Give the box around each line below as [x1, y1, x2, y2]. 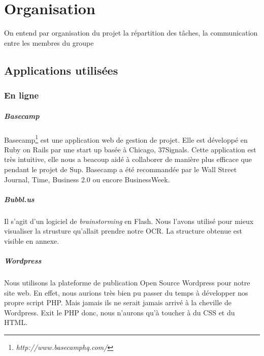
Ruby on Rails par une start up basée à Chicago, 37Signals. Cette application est [4, 144, 256, 154]
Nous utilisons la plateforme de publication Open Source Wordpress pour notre [4, 277, 250, 288]
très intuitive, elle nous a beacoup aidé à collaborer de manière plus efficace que [4, 154, 252, 165]
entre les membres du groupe [4, 37, 94, 48]
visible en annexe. [4, 235, 59, 246]
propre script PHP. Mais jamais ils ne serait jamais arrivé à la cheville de [4, 297, 232, 308]
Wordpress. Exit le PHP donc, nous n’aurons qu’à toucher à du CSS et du [4, 307, 235, 317]
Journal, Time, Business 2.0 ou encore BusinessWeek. [4, 174, 170, 184]
